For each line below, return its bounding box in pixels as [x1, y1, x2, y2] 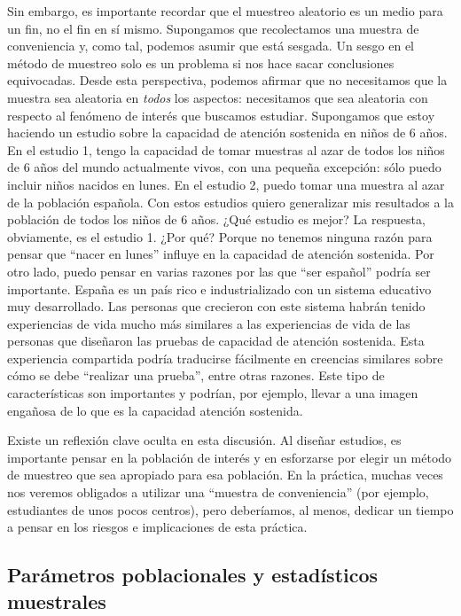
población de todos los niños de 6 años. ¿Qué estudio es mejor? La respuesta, [7, 210, 426, 229]
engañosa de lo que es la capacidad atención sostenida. [7, 401, 303, 419]
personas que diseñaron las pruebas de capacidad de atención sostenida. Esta [7, 331, 425, 350]
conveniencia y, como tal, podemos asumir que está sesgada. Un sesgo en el [7, 36, 415, 55]
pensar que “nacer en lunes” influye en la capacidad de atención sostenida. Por [7, 245, 434, 263]
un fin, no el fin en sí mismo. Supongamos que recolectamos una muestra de [7, 19, 419, 37]
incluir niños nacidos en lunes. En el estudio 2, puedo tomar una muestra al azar [7, 175, 445, 193]
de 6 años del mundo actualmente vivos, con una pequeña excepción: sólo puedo [7, 158, 441, 176]
